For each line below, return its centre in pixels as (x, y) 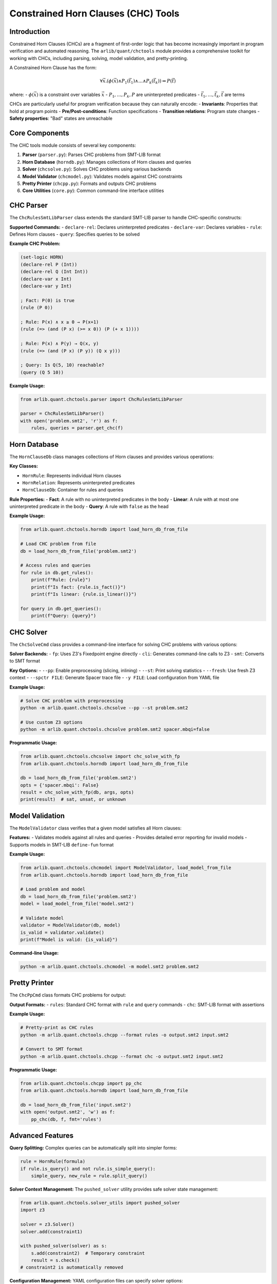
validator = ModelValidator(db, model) (70, 925)
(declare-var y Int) (46, 286)
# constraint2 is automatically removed (72, 1268)
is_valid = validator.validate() (62, 932)
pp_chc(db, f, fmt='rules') (66, 1119)
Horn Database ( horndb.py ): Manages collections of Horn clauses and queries (107, 162)
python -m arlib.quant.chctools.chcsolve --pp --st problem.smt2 (104, 708)
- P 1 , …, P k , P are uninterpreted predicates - (153, 95)
